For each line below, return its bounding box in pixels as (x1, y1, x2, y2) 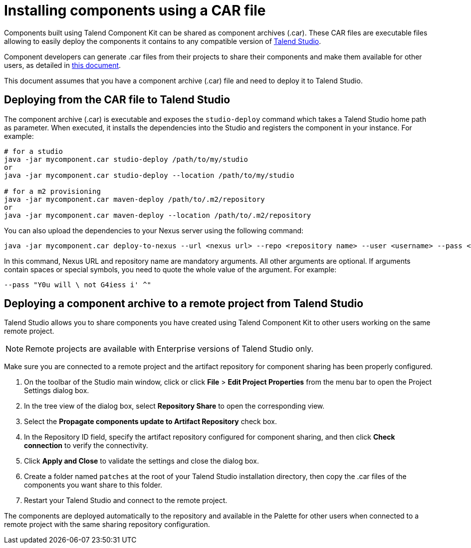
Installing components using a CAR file (4, 2, 266, 19)
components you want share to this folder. (24, 481, 163, 490)
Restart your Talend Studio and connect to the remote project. (24, 496, 228, 505)
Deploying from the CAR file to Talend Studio (4, 93, 231, 106)
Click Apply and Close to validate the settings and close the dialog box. (24, 457, 259, 466)
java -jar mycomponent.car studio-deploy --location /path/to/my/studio (4, 171, 294, 179)
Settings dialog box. (24, 386, 89, 395)
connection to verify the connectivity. (24, 441, 148, 450)
